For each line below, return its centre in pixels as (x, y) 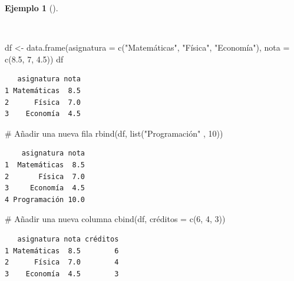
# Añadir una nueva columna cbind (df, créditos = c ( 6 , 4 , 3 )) (115, 219)
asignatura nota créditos (68, 239)
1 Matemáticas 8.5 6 (62, 251)
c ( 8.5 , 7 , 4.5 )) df (34, 59)
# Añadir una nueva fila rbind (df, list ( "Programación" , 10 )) (114, 133)
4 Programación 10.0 (45, 199)
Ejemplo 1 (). (32, 8)
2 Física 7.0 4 (62, 262)
